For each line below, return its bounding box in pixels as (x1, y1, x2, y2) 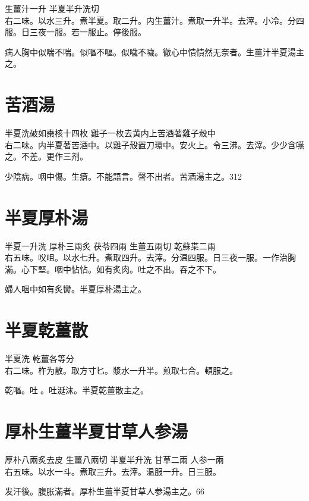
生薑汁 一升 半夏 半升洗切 (5, 2, 99, 14)
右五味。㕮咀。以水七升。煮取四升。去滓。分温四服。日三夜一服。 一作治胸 (5, 251, 296, 264)
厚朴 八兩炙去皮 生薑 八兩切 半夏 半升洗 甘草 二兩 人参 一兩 (5, 453, 224, 465)
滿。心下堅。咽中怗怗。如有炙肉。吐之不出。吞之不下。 (5, 262, 221, 275)
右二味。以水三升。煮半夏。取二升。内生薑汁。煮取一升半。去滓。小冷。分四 (5, 14, 304, 26)
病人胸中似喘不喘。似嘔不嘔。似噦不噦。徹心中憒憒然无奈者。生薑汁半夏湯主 (5, 45, 304, 58)
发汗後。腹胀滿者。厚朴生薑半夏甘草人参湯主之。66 (5, 485, 204, 497)
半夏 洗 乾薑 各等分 (5, 352, 74, 365)
